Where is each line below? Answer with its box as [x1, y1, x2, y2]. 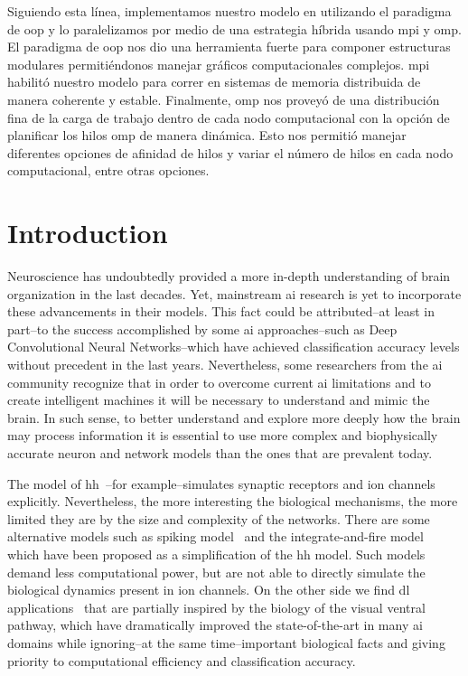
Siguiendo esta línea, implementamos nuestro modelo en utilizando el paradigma [7, 2, 452, 20]
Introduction [7, 214, 168, 251]
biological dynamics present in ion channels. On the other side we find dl [7, 580, 410, 599]
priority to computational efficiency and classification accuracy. [7, 651, 356, 670]
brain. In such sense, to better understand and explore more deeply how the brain [7, 408, 461, 427]
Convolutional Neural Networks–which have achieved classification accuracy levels [7, 337, 460, 356]
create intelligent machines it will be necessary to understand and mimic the [7, 390, 430, 409]
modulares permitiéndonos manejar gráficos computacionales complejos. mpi [7, 54, 430, 73]
